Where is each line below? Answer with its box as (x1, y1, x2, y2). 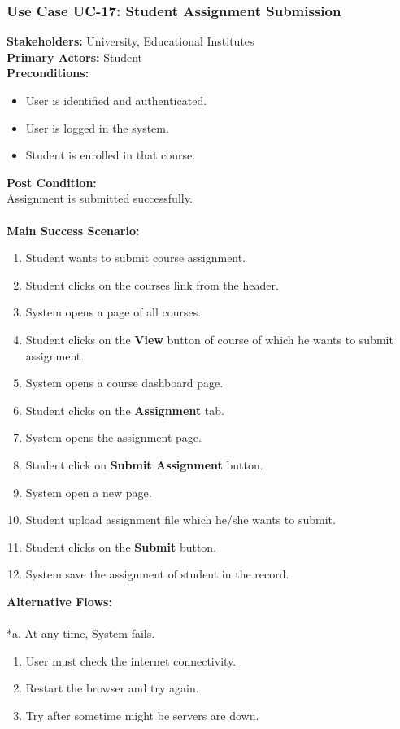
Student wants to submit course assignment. (25, 249, 246, 266)
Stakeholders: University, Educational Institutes (7, 33, 254, 50)
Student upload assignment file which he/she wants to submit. (25, 511, 336, 528)
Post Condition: (7, 173, 97, 190)
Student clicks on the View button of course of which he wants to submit (25, 330, 393, 347)
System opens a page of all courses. (25, 303, 202, 321)
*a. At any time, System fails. (7, 625, 155, 642)
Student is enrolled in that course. (25, 146, 196, 164)
